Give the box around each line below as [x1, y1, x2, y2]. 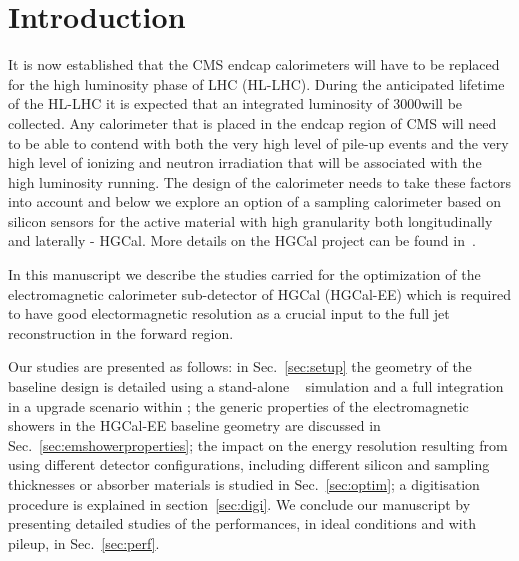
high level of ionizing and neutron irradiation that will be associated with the [8, 152, 482, 173]
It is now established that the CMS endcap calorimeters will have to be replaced [8, 54, 500, 75]
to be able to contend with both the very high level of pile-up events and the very [8, 132, 509, 153]
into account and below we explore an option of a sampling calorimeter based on [8, 191, 501, 212]
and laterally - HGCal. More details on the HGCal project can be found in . [8, 230, 476, 251]
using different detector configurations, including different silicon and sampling [8, 454, 490, 475]
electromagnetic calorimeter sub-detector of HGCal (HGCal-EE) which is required [8, 283, 512, 304]
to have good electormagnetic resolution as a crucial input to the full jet [8, 303, 450, 324]
